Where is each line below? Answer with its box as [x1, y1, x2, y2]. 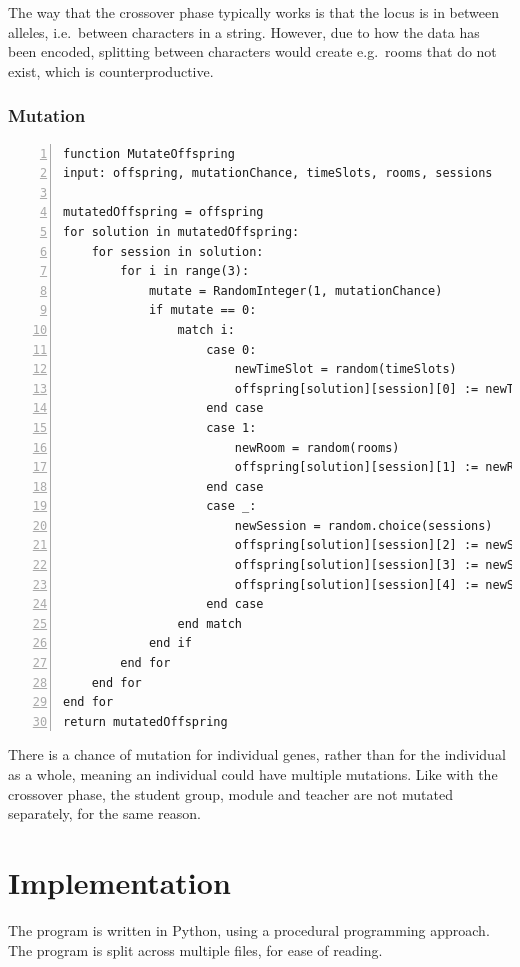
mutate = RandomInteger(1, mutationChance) [148, 283, 443, 298]
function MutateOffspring [63, 146, 235, 161]
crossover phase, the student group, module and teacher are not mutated [8, 783, 453, 804]
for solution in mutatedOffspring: [63, 224, 300, 239]
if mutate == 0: [148, 303, 257, 318]
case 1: [206, 420, 257, 435]
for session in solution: [91, 244, 264, 259]
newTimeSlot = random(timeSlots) [234, 362, 457, 377]
